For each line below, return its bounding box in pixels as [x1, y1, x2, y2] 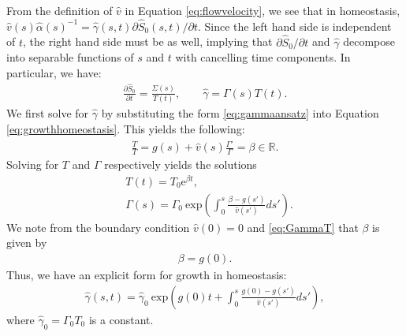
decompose [343, 33, 395, 50]
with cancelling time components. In [175, 49, 351, 65]
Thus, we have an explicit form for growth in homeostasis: [6, 267, 287, 283]
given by [6, 234, 47, 251]
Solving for [6, 156, 59, 173]
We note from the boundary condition [6, 218, 190, 235]
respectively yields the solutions [104, 156, 257, 173]
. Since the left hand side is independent [198, 17, 392, 34]
